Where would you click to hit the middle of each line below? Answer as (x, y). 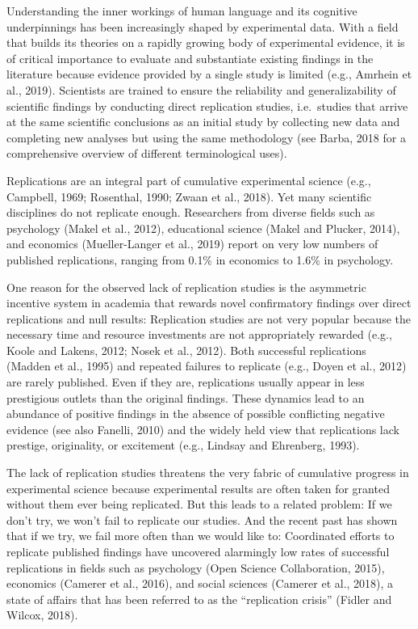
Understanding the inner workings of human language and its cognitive (182, 11)
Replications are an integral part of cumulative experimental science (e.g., (189, 180)
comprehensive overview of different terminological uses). (147, 153)
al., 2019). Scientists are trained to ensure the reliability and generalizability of (201, 89)
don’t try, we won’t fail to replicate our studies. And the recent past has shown (202, 519)
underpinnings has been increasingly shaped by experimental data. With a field (203, 26)
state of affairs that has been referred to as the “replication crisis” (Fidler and (199, 599)
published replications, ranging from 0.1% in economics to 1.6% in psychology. (200, 259)
